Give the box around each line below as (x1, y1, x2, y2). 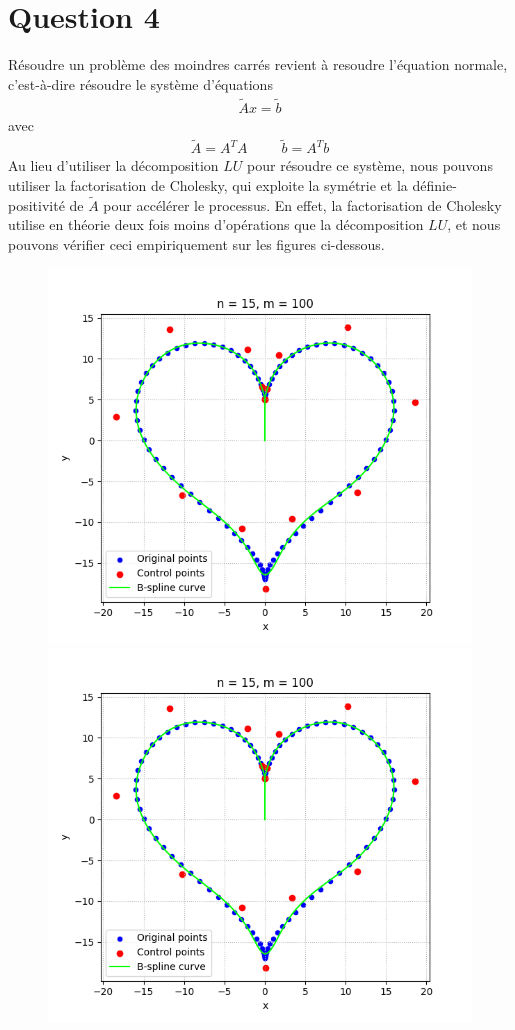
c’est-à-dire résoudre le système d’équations (8, 73, 273, 94)
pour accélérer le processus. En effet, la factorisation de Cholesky (103, 194, 502, 215)
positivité (8, 194, 65, 215)
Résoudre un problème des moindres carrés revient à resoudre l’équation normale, (8, 54, 508, 75)
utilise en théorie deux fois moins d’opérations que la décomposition (8, 214, 424, 235)
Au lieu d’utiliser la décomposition (8, 155, 219, 176)
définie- (412, 175, 457, 195)
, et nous (447, 214, 501, 235)
